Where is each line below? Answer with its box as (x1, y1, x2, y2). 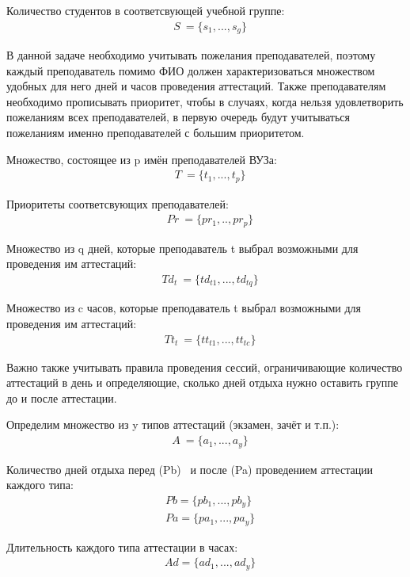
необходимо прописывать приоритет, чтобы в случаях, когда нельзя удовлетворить (6, 93, 404, 109)
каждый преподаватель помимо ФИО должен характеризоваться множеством (6, 62, 375, 78)
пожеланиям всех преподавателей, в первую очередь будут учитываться (6, 109, 351, 125)
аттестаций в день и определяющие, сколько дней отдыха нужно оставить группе (6, 374, 399, 391)
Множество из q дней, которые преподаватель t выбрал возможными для (6, 239, 359, 256)
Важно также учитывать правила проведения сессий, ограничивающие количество (6, 358, 403, 375)
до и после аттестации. (6, 389, 117, 406)
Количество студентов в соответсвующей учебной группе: (6, 2, 285, 18)
